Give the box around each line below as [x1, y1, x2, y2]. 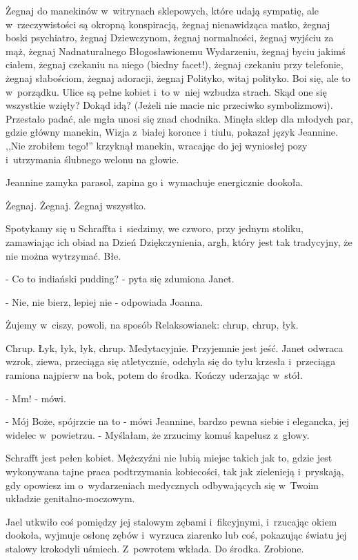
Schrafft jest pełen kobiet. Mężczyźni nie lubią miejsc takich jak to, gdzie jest [6, 450, 332, 465]
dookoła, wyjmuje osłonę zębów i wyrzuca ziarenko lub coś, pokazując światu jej [6, 528, 347, 542]
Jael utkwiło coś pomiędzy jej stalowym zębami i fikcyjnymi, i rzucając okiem [6, 514, 337, 528]
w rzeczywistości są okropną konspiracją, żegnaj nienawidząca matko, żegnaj [6, 17, 330, 31]
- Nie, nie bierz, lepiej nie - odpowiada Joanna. [6, 294, 203, 309]
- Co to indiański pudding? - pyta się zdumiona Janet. [6, 271, 235, 286]
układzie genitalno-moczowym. [6, 491, 135, 506]
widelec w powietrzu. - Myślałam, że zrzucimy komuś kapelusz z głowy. [6, 427, 310, 442]
